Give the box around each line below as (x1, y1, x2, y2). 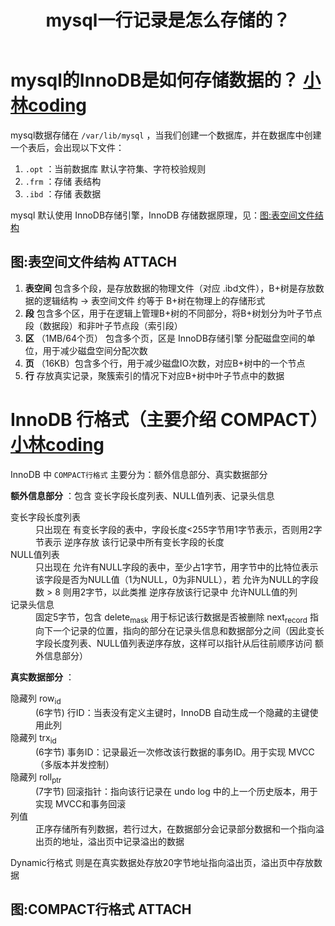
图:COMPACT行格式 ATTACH (10, 901, 192, 918)
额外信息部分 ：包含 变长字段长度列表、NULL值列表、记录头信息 (10, 489, 275, 501)
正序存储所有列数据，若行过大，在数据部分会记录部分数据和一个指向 (35, 822, 316, 835)
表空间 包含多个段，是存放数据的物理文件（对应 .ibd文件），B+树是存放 (24, 282, 316, 294)
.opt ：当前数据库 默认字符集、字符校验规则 (24, 162, 207, 175)
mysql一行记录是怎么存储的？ (45, 9, 291, 32)
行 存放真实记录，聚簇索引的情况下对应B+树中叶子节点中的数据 (24, 369, 285, 381)
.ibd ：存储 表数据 (24, 187, 102, 200)
